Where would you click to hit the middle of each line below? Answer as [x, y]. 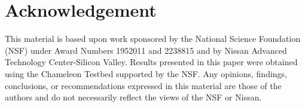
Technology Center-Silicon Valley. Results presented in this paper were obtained [151, 62]
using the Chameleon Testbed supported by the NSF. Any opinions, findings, [146, 73]
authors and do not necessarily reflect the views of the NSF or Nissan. [133, 97]
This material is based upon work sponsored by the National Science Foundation [153, 39]
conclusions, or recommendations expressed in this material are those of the [143, 85]
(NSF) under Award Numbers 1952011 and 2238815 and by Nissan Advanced [146, 50]
